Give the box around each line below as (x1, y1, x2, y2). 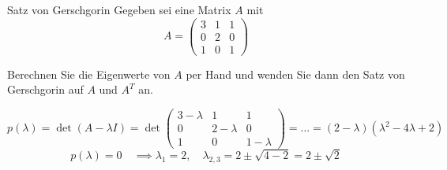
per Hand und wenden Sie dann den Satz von (186, 65, 405, 82)
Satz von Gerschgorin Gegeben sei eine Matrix (7, 2, 231, 17)
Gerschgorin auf (7, 81, 84, 98)
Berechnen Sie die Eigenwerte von (7, 65, 171, 82)
